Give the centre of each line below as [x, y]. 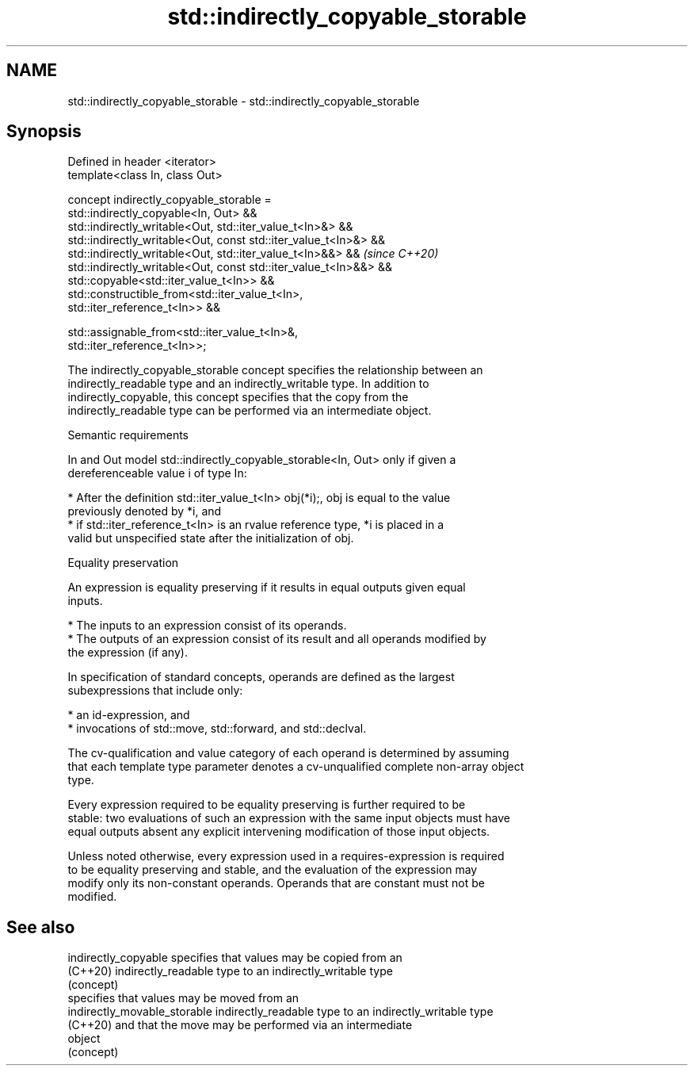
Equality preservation [123, 563]
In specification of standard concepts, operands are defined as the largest [261, 677]
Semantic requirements [128, 435]
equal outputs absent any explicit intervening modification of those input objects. [279, 832]
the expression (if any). [128, 653]
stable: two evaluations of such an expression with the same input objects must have [289, 818]
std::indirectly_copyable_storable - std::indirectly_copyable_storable [244, 101]
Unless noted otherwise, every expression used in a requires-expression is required [286, 856]
